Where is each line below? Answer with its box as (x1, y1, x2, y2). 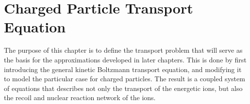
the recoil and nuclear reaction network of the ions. (4, 92, 156, 103)
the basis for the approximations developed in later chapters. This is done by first (4, 54, 247, 64)
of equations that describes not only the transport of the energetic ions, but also (4, 83, 243, 93)
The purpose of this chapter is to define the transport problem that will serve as (4, 45, 243, 55)
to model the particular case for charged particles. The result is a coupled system (4, 74, 245, 84)
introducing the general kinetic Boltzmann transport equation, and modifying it (4, 64, 242, 74)
